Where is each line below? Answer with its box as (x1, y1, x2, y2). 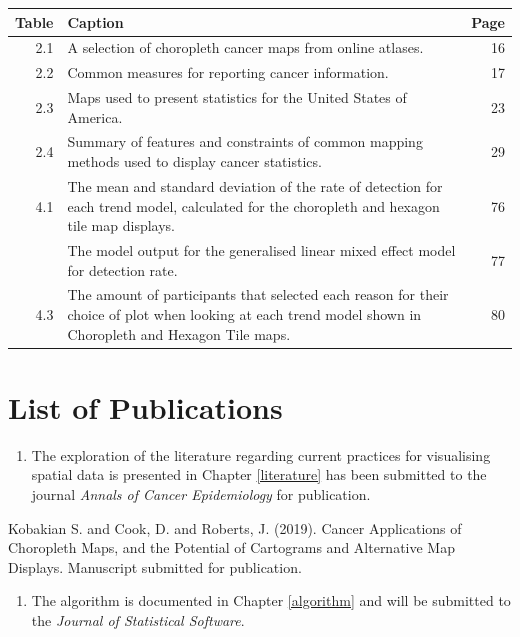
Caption (67, 11, 124, 32)
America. (67, 106, 123, 127)
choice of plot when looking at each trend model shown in (67, 303, 422, 324)
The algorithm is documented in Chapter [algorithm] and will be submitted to (31, 590, 511, 611)
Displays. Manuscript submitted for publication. (8, 556, 302, 577)
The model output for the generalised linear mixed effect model (67, 239, 456, 260)
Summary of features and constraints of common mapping (67, 131, 423, 152)
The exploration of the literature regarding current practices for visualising (31, 444, 491, 465)
